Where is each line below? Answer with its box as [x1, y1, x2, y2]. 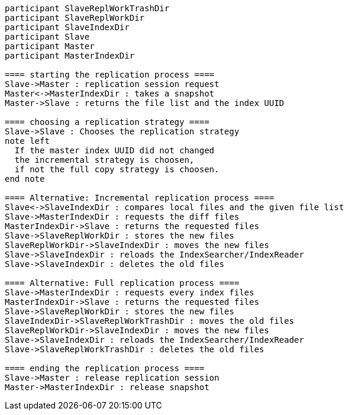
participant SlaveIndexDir [5, 22, 130, 32]
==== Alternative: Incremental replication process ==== [5, 193, 275, 202]
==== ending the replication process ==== [5, 363, 205, 373]
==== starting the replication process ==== [5, 70, 215, 79]
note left [5, 136, 50, 146]
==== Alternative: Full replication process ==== [5, 278, 240, 288]
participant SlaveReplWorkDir [5, 13, 145, 22]
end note [5, 174, 45, 184]
